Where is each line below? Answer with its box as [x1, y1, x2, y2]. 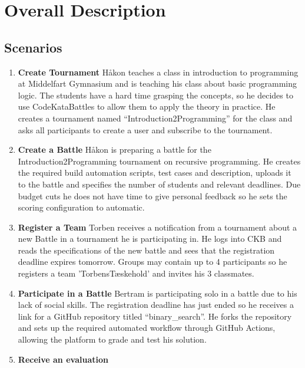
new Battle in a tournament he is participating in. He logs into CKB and [18, 232, 282, 245]
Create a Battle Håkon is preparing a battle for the [18, 143, 211, 156]
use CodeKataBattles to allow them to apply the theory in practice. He [18, 100, 276, 113]
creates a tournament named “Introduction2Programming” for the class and [18, 111, 293, 124]
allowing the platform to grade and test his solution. [18, 333, 207, 346]
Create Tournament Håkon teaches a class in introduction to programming [18, 65, 299, 78]
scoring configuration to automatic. [18, 201, 145, 213]
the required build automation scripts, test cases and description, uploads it [18, 166, 291, 179]
